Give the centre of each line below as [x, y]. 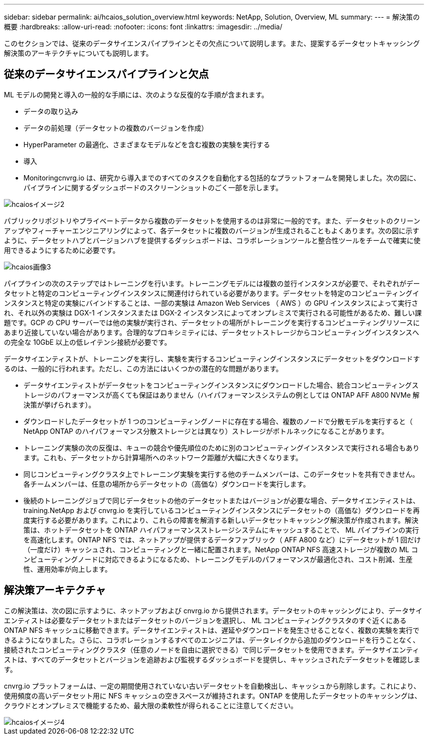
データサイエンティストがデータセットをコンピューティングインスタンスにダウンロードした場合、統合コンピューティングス [221, 385]
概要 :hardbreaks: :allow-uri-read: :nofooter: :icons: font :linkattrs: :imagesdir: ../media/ [143, 27]
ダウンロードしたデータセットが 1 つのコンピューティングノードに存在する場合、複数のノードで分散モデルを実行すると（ [218, 421]
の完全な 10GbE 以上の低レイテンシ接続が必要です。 [88, 342]
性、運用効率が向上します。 [68, 569]
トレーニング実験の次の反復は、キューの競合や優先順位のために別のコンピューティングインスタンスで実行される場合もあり [222, 448]
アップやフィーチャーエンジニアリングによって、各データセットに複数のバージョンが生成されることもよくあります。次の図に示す [212, 230]
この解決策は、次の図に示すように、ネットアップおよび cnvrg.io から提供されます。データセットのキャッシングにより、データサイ [213, 610]
